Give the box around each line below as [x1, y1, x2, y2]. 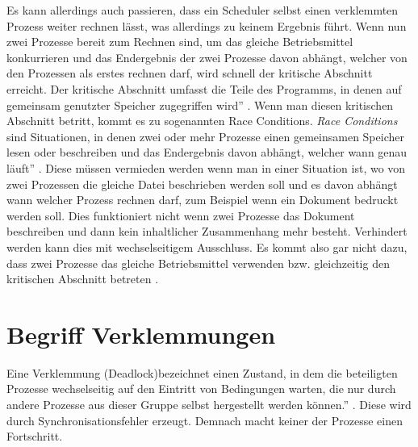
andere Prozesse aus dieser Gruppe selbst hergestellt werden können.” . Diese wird [6, 396, 412, 412]
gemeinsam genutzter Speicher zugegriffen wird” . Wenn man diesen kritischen [6, 96, 394, 113]
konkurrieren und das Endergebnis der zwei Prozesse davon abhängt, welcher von [6, 48, 408, 65]
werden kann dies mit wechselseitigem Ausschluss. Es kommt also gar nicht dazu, [6, 238, 408, 255]
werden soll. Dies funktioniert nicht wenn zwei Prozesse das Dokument [6, 207, 355, 223]
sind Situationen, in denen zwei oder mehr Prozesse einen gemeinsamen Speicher [6, 127, 404, 144]
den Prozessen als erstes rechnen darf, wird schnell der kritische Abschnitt [6, 65, 373, 81]
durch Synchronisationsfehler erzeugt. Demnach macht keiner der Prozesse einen [6, 411, 403, 428]
